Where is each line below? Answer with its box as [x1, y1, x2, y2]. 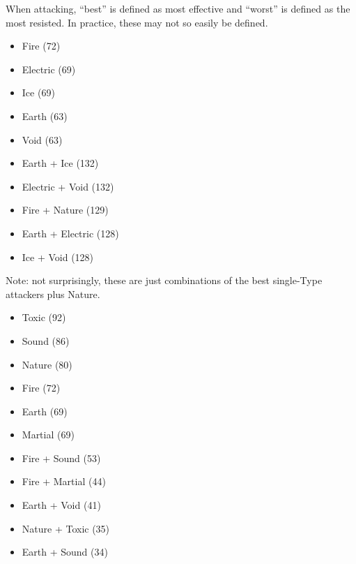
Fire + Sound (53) [22, 450, 101, 465]
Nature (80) [22, 357, 72, 371]
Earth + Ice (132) [22, 156, 99, 170]
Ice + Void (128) [22, 249, 94, 264]
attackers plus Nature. [6, 286, 100, 301]
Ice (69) [22, 85, 55, 100]
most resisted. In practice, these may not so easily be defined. [6, 15, 268, 29]
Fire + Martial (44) [22, 474, 106, 489]
